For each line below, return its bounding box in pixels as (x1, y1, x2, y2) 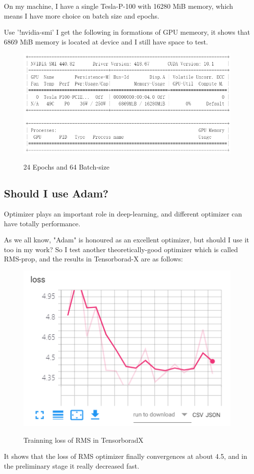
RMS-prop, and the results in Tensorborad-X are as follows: (4, 254, 183, 264)
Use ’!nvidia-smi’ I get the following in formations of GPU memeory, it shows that (4, 27, 250, 37)
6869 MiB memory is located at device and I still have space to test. (4, 36, 208, 46)
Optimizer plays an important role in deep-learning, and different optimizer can (4, 208, 242, 218)
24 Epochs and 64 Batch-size (23, 162, 109, 172)
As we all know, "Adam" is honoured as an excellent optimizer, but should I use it (4, 235, 250, 245)
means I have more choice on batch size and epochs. (4, 10, 159, 21)
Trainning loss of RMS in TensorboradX (23, 434, 144, 445)
